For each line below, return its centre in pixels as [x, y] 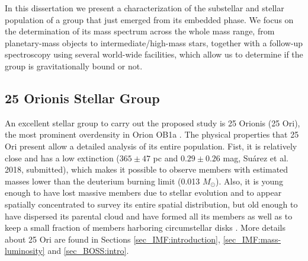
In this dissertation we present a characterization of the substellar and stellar [145, 8]
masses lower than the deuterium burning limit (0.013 [102, 181]
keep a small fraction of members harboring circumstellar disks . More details [145, 227]
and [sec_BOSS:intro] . [88, 251]
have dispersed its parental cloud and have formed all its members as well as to [149, 216]
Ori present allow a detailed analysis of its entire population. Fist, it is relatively [151, 146]
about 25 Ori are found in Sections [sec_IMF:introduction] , [113, 239]
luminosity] [25, 251]
